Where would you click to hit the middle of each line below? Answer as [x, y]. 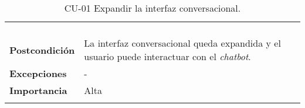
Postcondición [42, 50]
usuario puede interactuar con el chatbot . [167, 56]
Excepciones [38, 73]
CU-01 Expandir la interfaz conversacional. [152, 8]
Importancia [38, 90]
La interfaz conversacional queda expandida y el [182, 43]
